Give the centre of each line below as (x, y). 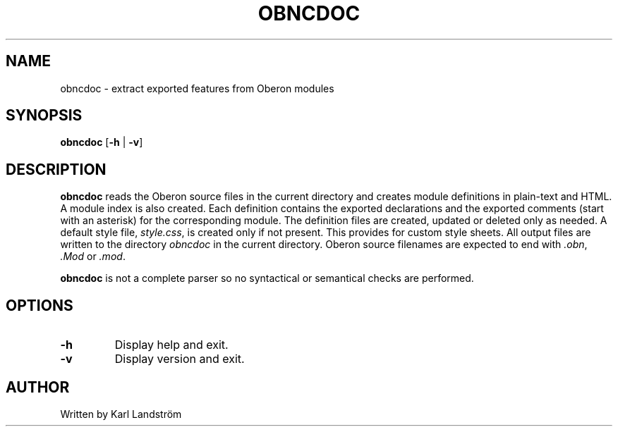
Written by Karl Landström (121, 414)
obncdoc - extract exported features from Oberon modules (197, 88)
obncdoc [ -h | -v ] (102, 142)
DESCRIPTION (56, 169)
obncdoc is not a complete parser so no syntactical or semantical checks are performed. (267, 278)
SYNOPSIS (44, 116)
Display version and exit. (180, 359)
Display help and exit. (171, 345)
